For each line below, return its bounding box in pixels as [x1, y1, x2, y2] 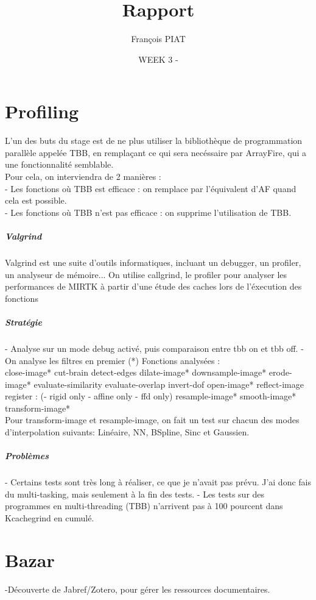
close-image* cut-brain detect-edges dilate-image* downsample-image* [5, 366, 267, 379]
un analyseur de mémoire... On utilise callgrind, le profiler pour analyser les [5, 268, 287, 280]
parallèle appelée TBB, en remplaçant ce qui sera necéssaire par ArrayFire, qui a [5, 146, 306, 159]
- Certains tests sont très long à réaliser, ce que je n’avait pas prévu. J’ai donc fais [5, 476, 312, 488]
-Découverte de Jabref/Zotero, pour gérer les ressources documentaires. [5, 582, 270, 595]
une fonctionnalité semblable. [5, 158, 114, 171]
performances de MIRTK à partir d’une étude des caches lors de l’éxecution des [5, 280, 302, 293]
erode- [269, 366, 292, 379]
